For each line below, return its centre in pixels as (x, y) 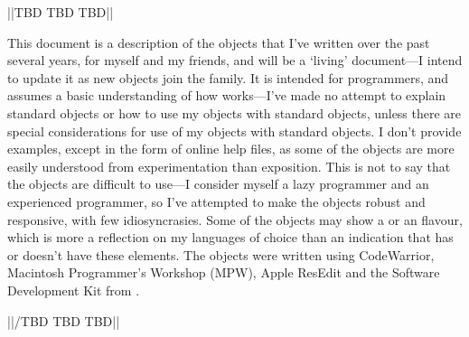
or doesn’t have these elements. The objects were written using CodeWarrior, (221, 254)
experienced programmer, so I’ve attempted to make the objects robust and (216, 201)
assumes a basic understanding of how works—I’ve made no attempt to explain (227, 95)
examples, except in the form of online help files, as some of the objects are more (231, 149)
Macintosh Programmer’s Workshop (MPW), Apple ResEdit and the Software (224, 272)
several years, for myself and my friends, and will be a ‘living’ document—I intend (235, 60)
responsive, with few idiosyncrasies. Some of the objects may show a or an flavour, (235, 219)
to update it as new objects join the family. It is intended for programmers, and (228, 77)
